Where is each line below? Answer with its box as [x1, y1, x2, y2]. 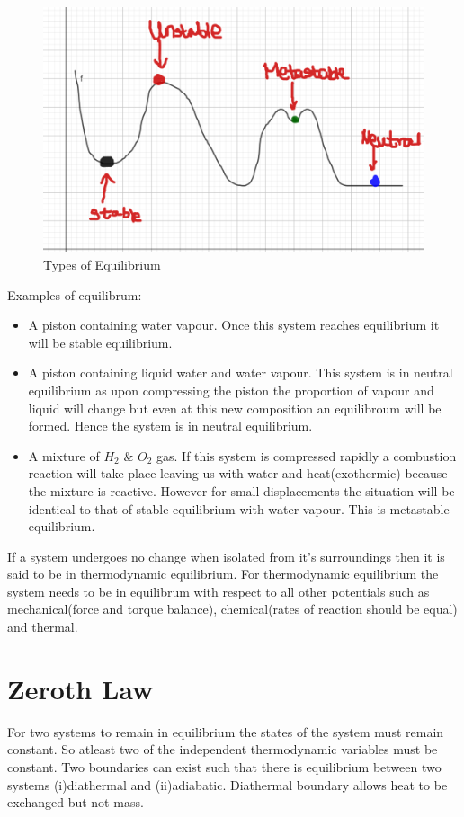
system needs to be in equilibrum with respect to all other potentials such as [7, 582, 430, 600]
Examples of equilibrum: [7, 285, 142, 304]
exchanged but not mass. [7, 793, 144, 812]
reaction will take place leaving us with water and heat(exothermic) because [28, 464, 448, 483]
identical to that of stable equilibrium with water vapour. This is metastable [28, 499, 450, 518]
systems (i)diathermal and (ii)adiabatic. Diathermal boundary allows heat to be [7, 775, 448, 794]
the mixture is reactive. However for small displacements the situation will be [28, 481, 455, 500]
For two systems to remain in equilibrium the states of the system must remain [7, 722, 444, 741]
